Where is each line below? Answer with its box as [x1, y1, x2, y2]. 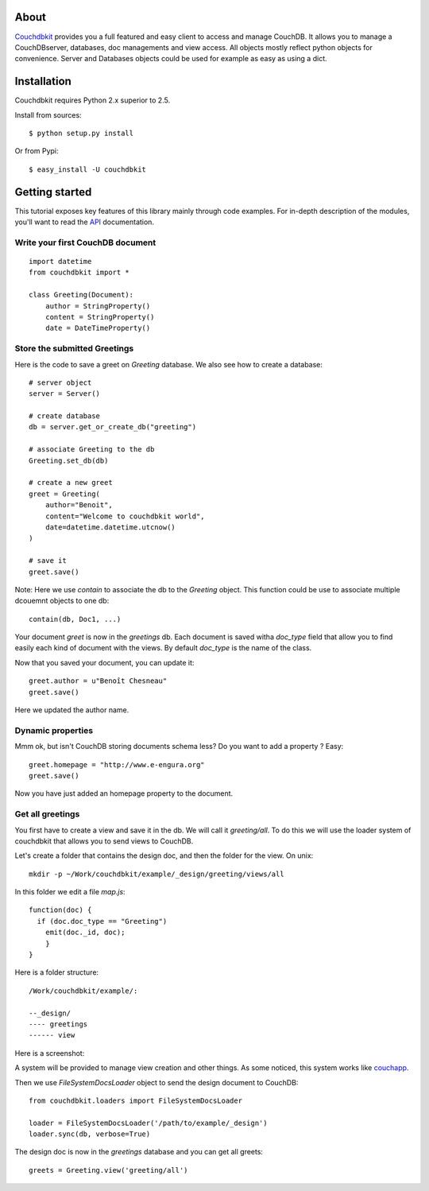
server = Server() [29, 390, 101, 398]
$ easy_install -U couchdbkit [29, 165, 147, 174]
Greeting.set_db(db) [29, 456, 109, 465]
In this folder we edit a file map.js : [14, 887, 126, 897]
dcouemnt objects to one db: [14, 596, 110, 606]
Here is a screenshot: [14, 1048, 85, 1057]
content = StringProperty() [44, 312, 155, 321]
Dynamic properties [14, 724, 94, 735]
